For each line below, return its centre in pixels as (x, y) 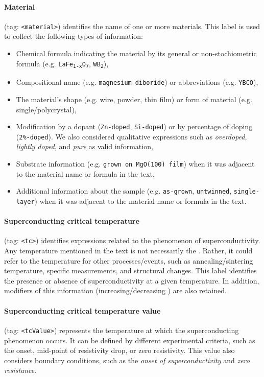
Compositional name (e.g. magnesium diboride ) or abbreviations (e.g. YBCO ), (137, 82)
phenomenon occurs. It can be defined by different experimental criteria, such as (130, 340)
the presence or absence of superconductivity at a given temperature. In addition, (132, 280)
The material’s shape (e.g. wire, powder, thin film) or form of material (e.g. (134, 99)
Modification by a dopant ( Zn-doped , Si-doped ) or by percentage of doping (134, 126)
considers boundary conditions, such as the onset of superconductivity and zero (127, 360)
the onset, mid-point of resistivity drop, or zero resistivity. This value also (119, 350)
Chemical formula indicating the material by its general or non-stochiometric (136, 53)
